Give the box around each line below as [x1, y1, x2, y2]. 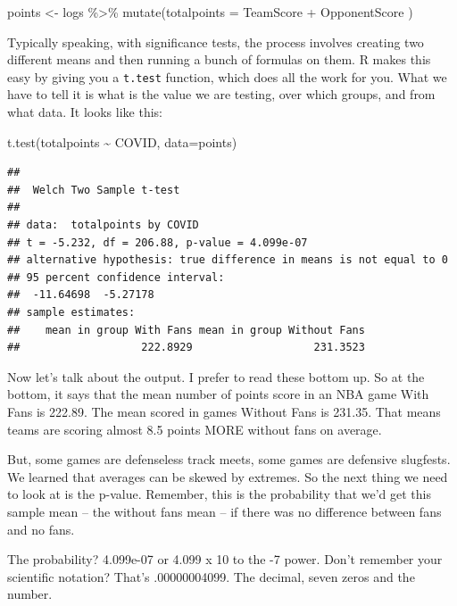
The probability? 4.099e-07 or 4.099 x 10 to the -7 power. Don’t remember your [7, 550, 443, 569]
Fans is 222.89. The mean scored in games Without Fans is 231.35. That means [7, 402, 441, 420]
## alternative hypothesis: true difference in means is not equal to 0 [7, 253, 448, 267]
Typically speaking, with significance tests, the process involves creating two [7, 32, 424, 51]
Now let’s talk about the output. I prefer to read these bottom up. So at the [7, 367, 425, 386]
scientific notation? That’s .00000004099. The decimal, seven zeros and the [7, 567, 415, 585]
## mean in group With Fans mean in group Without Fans [7, 323, 365, 336]
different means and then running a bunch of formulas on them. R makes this [7, 50, 431, 69]
